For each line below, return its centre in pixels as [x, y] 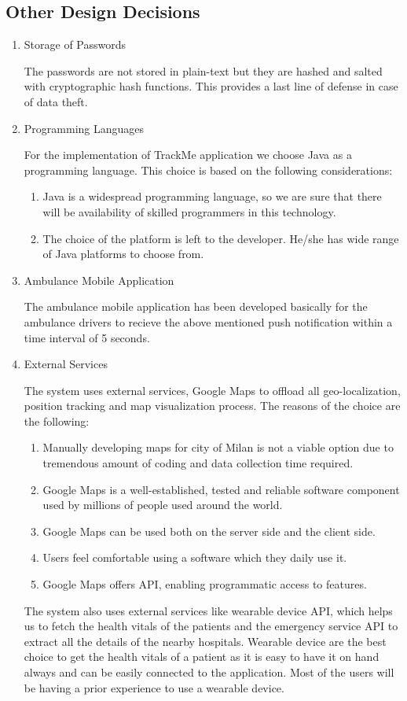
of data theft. [56, 101]
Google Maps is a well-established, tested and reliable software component [221, 489]
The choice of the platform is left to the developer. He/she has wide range [221, 238]
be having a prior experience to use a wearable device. [154, 687]
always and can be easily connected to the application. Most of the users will [209, 672]
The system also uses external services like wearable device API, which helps [208, 610]
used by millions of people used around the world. [163, 505]
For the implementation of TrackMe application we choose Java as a [188, 155]
